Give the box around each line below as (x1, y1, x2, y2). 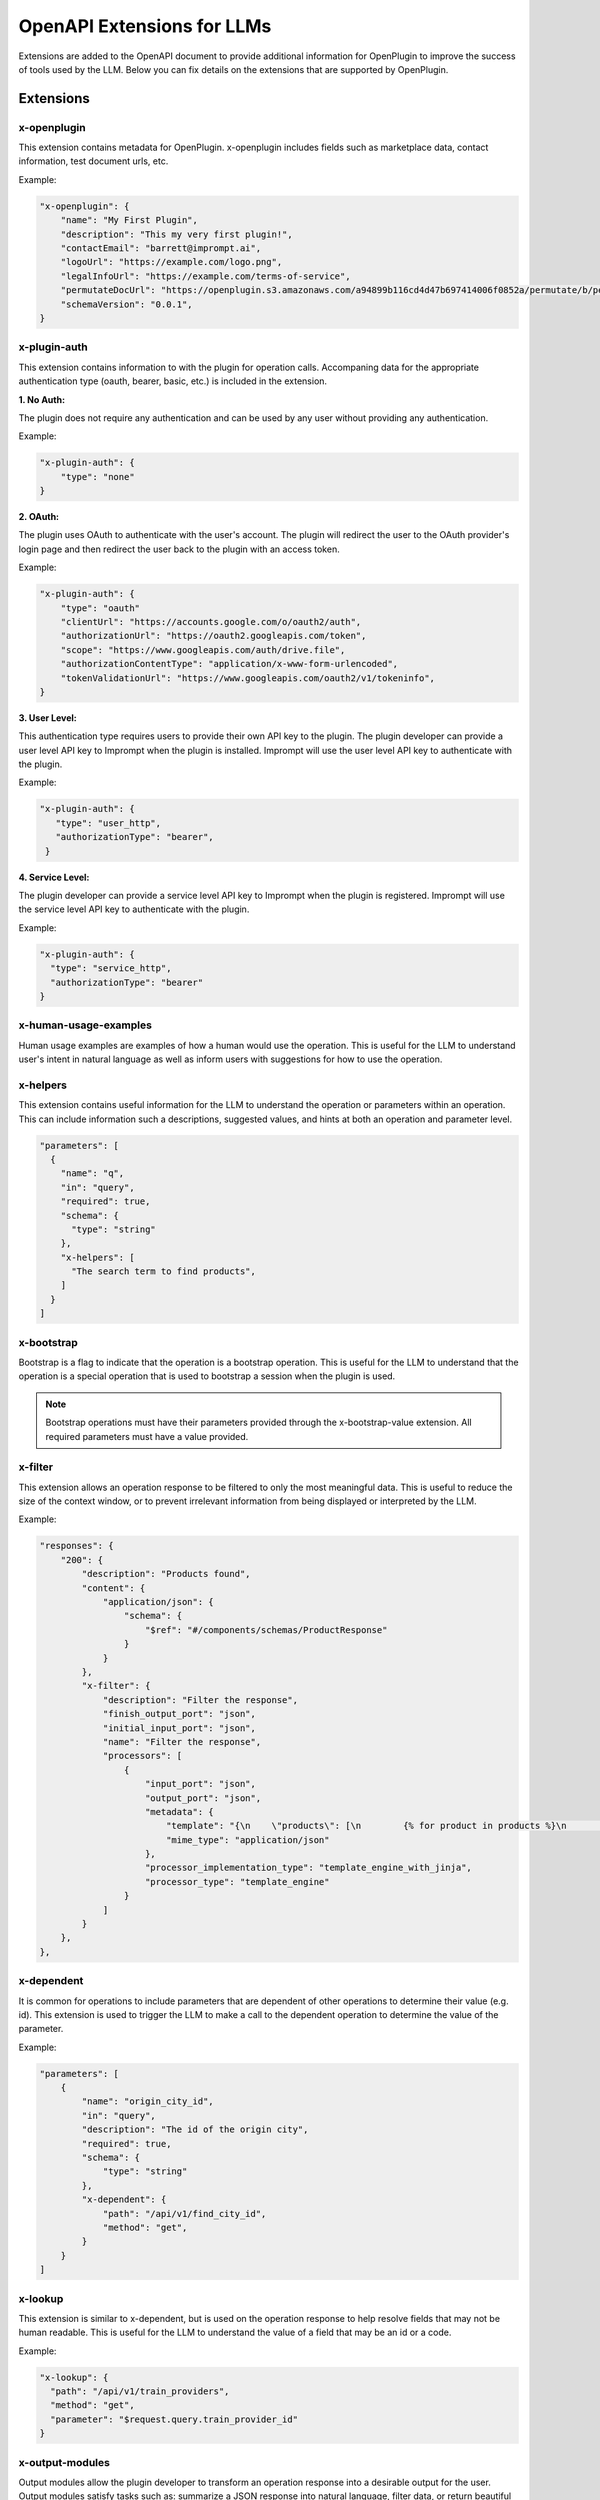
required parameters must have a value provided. (45, 1430, 249, 1442)
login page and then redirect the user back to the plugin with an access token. (18, 543, 340, 555)
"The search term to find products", (71, 1266, 257, 1277)
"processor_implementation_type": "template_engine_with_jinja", (145, 1862, 472, 1874)
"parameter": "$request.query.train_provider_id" (50, 2413, 299, 2425)
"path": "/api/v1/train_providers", (50, 2386, 230, 2397)
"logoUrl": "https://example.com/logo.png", (60, 256, 283, 268)
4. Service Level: (18, 871, 90, 883)
